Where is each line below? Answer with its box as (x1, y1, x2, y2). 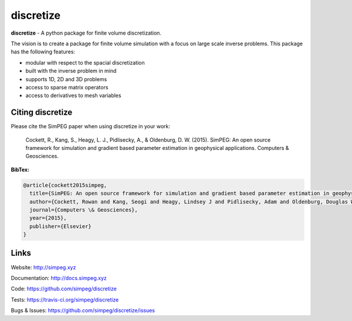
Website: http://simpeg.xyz (11, 263, 76, 270)
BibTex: (11, 166, 29, 173)
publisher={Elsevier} (29, 223, 92, 229)
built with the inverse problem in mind (25, 68, 117, 75)
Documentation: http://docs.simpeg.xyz (11, 274, 107, 282)
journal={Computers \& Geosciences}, (29, 206, 138, 213)
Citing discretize (11, 108, 73, 118)
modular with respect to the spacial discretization (25, 59, 145, 66)
